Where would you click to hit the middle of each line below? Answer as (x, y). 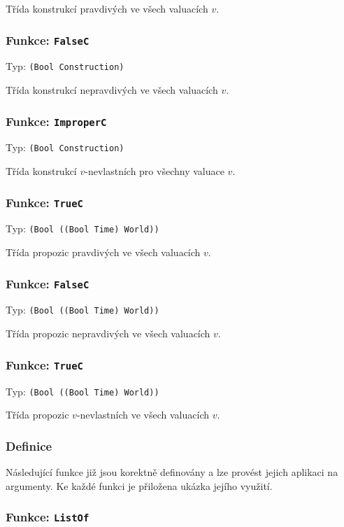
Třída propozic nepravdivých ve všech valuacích (108, 333)
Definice (29, 445)
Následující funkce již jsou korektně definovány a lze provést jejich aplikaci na (172, 471)
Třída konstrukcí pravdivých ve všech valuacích (107, 8)
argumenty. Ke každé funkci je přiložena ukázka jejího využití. (139, 485)
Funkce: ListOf (48, 517)
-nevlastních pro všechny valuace (155, 171)
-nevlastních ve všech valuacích (143, 415)
